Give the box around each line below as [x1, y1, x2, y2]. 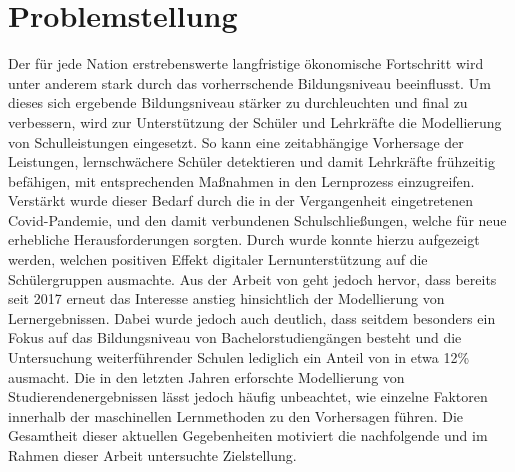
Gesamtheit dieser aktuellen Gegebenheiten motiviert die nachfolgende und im [8, 425, 488, 446]
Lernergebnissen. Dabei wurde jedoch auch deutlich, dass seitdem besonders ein [8, 307, 496, 328]
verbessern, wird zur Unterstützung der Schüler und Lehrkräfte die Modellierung [8, 111, 502, 132]
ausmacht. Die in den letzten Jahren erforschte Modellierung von [8, 366, 405, 387]
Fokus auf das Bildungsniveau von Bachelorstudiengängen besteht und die [8, 327, 462, 348]
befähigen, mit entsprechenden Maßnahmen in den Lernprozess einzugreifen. [8, 170, 475, 191]
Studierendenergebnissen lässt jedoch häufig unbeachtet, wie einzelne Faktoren [8, 386, 488, 407]
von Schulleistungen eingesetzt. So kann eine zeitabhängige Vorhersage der [8, 131, 464, 152]
